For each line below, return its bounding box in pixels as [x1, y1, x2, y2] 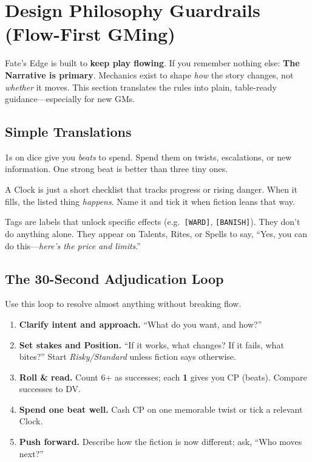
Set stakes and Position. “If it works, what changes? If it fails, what [19, 338, 284, 351]
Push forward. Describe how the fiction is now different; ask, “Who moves [19, 435, 302, 448]
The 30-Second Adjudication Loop [5, 269, 224, 288]
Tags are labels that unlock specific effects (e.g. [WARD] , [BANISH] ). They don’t [5, 215, 300, 228]
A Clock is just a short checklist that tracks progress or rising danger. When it [5, 183, 297, 196]
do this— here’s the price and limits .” [5, 239, 141, 252]
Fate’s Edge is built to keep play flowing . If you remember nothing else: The [5, 57, 300, 69]
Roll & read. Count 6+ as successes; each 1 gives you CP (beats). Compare [19, 370, 307, 383]
